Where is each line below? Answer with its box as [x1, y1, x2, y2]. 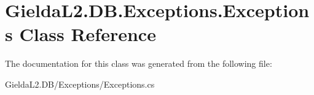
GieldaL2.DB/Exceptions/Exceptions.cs [5, 77, 155, 90]
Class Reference [19, 21, 156, 47]
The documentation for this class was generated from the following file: [5, 57, 272, 70]
